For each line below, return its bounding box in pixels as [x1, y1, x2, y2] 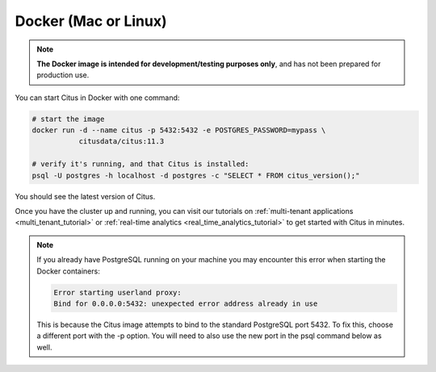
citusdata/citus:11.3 [78, 137, 165, 146]
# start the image [31, 114, 105, 123]
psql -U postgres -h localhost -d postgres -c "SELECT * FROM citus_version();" [31, 170, 360, 180]
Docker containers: [36, 266, 100, 276]
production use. [36, 70, 90, 80]
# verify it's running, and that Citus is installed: [31, 160, 249, 169]
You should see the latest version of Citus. [15, 191, 156, 201]
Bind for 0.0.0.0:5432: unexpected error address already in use [53, 299, 318, 308]
